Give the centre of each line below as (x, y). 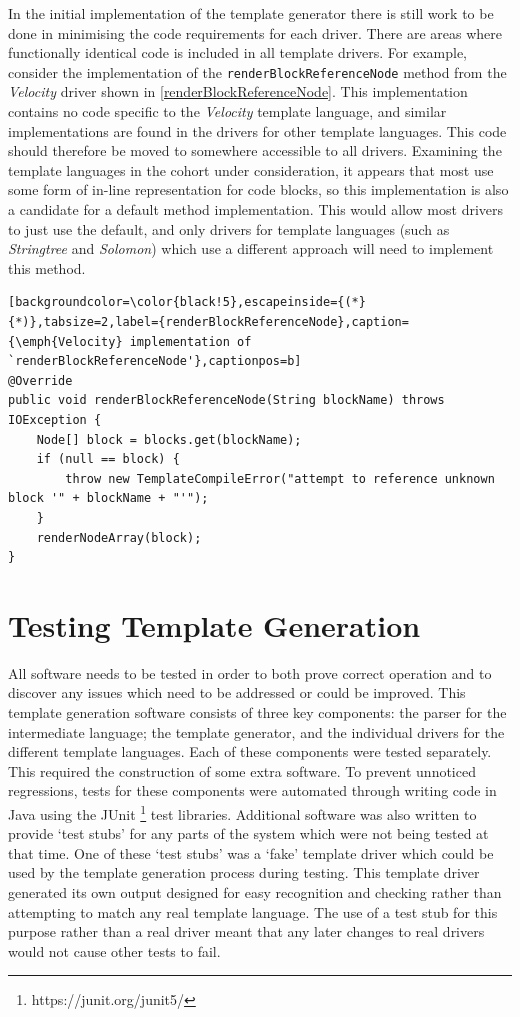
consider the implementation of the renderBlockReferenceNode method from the (257, 71)
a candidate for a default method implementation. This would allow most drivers (256, 209)
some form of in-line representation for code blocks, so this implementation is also (258, 189)
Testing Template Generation (214, 624)
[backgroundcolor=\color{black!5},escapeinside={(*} (187, 302)
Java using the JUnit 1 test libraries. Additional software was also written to (242, 812)
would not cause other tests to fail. (114, 950)
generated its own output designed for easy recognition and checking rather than (255, 892)
